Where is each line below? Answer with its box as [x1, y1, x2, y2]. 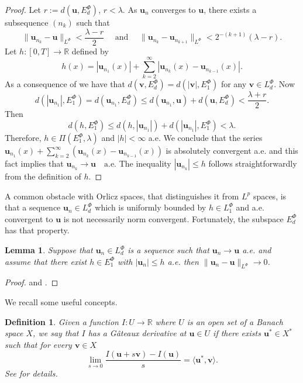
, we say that [33, 327, 79, 339]
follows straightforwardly [208, 157, 297, 170]
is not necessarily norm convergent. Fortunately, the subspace [63, 212, 284, 225]
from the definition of [5, 170, 81, 182]
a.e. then [167, 255, 199, 267]
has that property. [5, 224, 70, 236]
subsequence [5, 16, 49, 28]
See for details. [5, 367, 58, 379]
